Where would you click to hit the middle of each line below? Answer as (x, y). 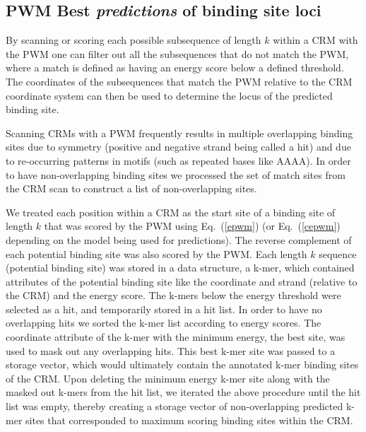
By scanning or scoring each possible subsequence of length (134, 40)
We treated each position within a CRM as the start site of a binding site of (171, 212)
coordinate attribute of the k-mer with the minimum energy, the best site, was (176, 337)
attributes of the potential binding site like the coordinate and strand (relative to (182, 281)
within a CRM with (315, 40)
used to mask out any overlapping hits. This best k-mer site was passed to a (171, 350)
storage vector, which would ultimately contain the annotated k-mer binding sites (182, 364)
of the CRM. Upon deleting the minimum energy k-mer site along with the (168, 378)
